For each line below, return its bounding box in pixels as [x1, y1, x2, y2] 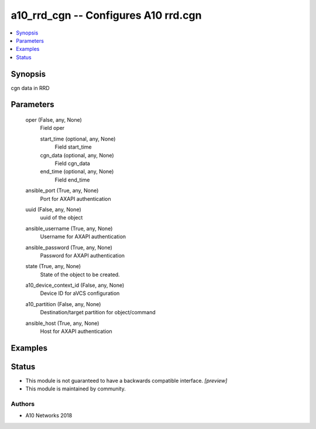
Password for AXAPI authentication [40, 252, 125, 259]
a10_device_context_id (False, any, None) [25, 282, 125, 289]
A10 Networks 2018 [25, 412, 73, 419]
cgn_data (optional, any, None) [40, 152, 114, 159]
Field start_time [54, 143, 92, 150]
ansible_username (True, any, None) [25, 225, 113, 232]
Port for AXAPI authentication [40, 195, 111, 202]
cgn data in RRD [11, 84, 50, 91]
